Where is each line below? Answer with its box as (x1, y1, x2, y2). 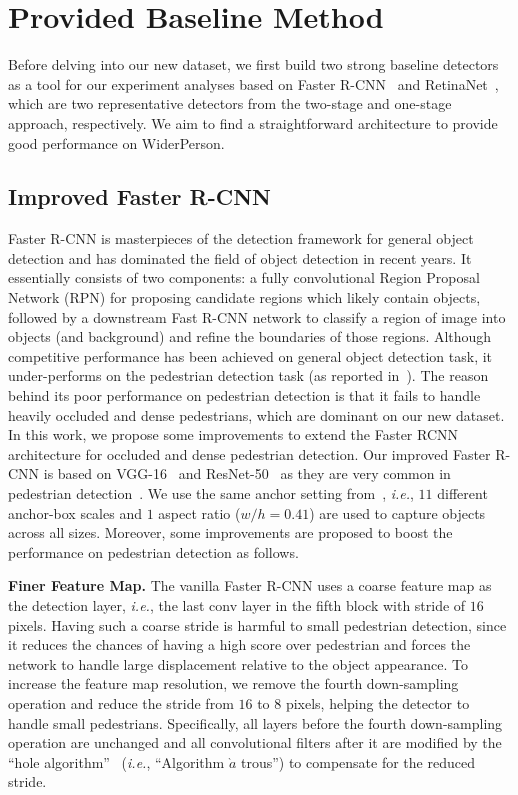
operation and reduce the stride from (8, 692, 234, 713)
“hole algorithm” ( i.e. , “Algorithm (8, 751, 225, 772)
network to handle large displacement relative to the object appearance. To (8, 653, 468, 674)
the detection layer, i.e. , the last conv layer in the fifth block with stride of (8, 594, 466, 615)
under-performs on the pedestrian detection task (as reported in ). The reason (8, 365, 489, 386)
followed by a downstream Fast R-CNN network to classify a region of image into (8, 306, 506, 327)
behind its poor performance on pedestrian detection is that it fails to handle (8, 385, 481, 406)
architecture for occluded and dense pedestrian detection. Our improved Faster (8, 443, 491, 464)
